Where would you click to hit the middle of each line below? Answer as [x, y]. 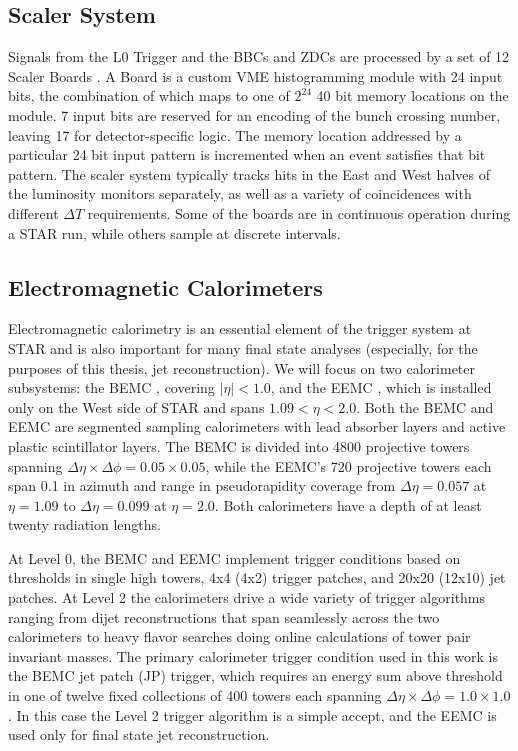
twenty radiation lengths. [84, 524]
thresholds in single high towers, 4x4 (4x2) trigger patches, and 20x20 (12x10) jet [257, 577]
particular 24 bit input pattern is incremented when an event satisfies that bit [247, 154]
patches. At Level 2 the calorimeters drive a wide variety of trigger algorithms [247, 597]
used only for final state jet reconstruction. [139, 734]
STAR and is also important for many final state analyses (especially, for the [243, 347]
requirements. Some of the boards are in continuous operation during [299, 212]
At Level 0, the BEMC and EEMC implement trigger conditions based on [234, 557]
